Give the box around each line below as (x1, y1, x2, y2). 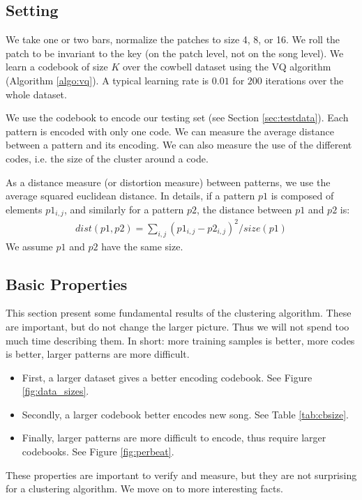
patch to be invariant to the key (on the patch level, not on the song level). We (6, 45, 344, 60)
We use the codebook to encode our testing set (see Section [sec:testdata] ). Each (6, 110, 349, 125)
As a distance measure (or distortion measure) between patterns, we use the (6, 174, 331, 189)
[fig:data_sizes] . (22, 384, 89, 398)
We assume (6, 238, 53, 253)
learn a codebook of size (6, 59, 108, 74)
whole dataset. (6, 86, 67, 101)
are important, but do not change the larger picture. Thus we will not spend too (6, 319, 349, 333)
